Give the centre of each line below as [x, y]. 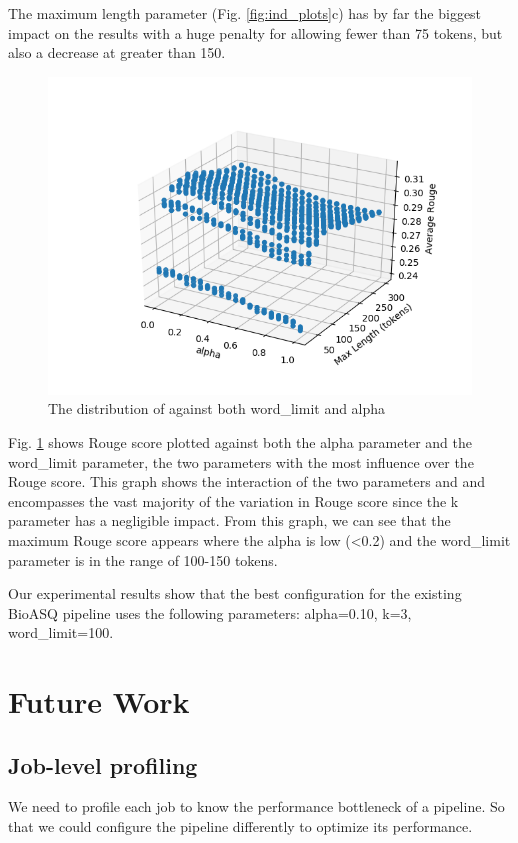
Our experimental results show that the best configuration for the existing [235, 593]
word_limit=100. [61, 632]
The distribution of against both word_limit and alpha [217, 408]
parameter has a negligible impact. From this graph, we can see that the [229, 520]
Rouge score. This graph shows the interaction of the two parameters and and [247, 481]
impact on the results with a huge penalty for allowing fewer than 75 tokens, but [255, 32]
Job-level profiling [103, 764]
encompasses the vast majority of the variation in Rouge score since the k [233, 500]
